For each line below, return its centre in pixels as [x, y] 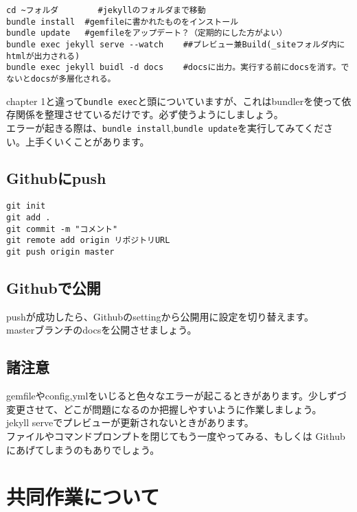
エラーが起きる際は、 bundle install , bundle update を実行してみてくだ [165, 127]
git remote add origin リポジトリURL [88, 241]
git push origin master [60, 252]
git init [26, 206]
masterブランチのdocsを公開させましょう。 [102, 330]
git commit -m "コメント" [62, 229]
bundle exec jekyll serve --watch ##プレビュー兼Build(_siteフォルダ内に [176, 44]
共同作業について [83, 497]
